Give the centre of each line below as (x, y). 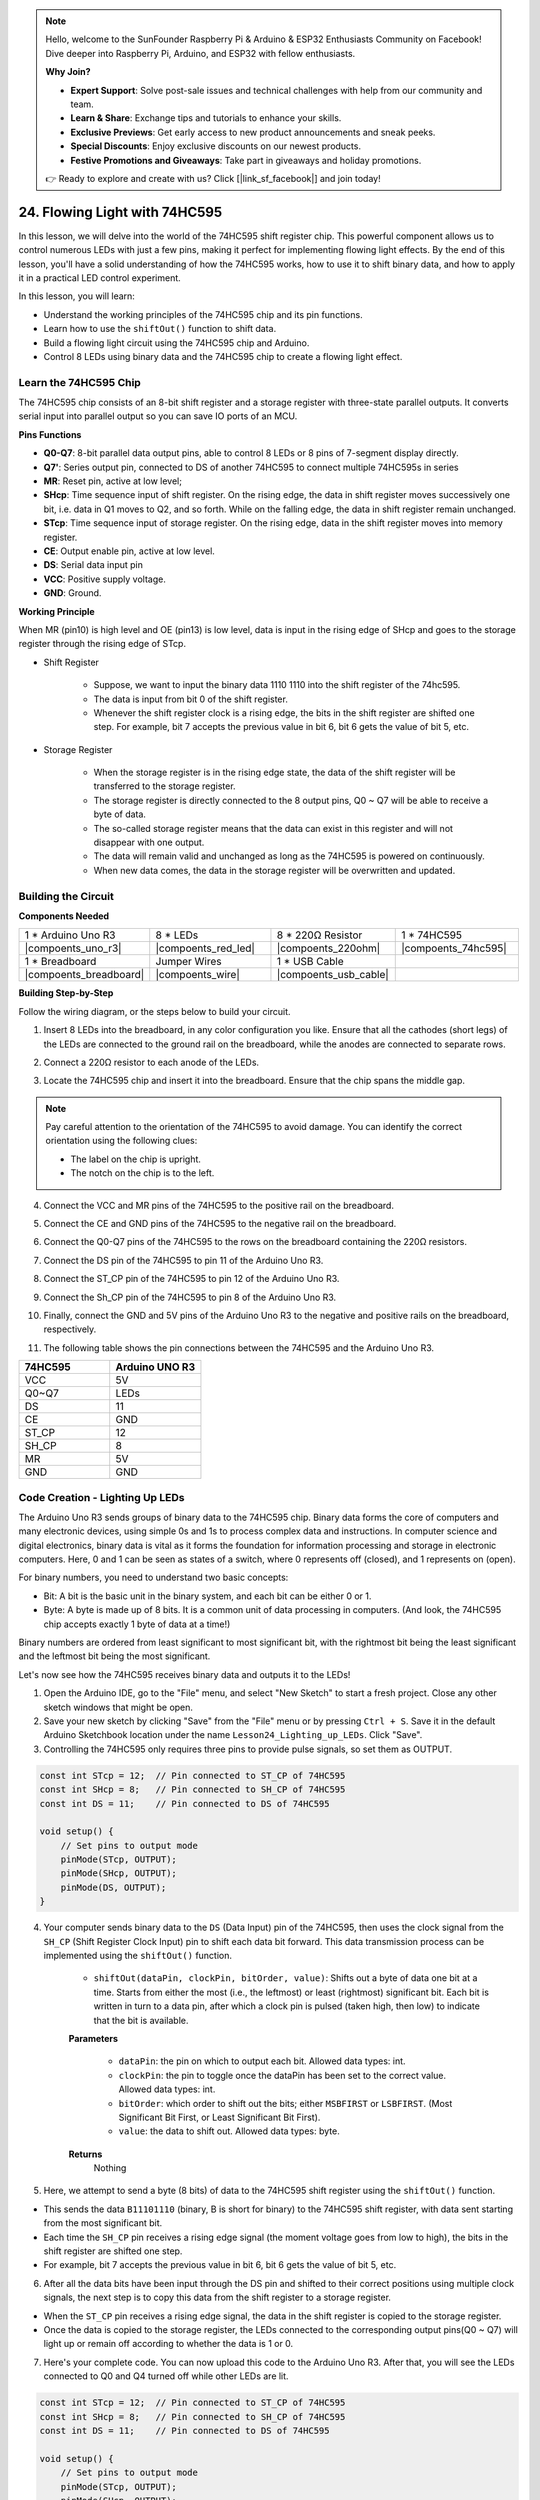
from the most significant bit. (103, 2223)
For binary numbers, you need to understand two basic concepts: (153, 1577)
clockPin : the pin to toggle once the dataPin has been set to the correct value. (282, 2075)
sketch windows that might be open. (118, 1707)
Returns (85, 2154)
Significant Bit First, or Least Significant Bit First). (219, 2117)
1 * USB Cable (310, 962)
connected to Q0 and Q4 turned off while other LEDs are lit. (166, 2376)
